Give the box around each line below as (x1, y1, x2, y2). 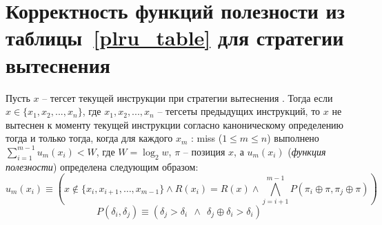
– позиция (183, 144, 225, 158)
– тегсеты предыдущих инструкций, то (157, 104, 321, 118)
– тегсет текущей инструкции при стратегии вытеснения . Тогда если (42, 90, 333, 105)
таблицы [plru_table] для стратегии (6, 23, 344, 52)
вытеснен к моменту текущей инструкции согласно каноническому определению (6, 117, 344, 131)
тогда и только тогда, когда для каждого (6, 131, 173, 145)
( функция (288, 144, 326, 158)
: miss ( (190, 131, 223, 145)
